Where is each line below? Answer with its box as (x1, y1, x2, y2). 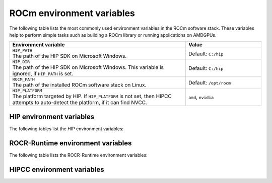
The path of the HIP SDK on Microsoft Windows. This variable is (12, 64, 164, 71)
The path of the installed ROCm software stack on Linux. (12, 81, 147, 88)
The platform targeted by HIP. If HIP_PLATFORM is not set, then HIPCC (12, 93, 172, 100)
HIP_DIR (12, 59, 30, 65)
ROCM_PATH (12, 77, 35, 82)
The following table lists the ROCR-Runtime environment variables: (9, 152, 148, 158)
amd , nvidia (188, 94, 214, 101)
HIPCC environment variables (9, 165, 104, 173)
